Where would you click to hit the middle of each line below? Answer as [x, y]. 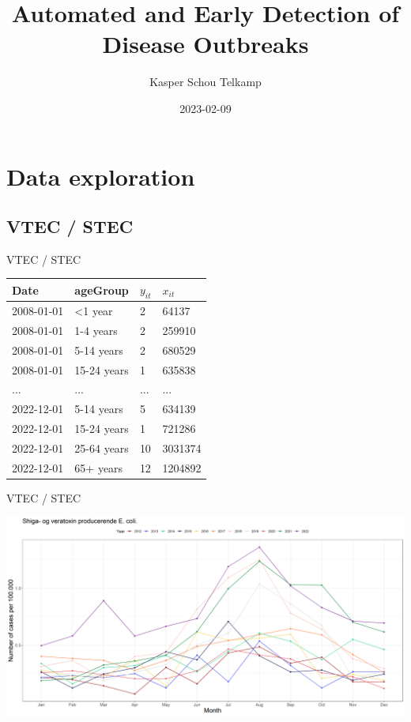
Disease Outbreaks [205, 44]
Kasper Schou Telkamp [205, 82]
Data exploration [101, 176]
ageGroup [102, 290]
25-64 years [102, 447]
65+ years [99, 467]
